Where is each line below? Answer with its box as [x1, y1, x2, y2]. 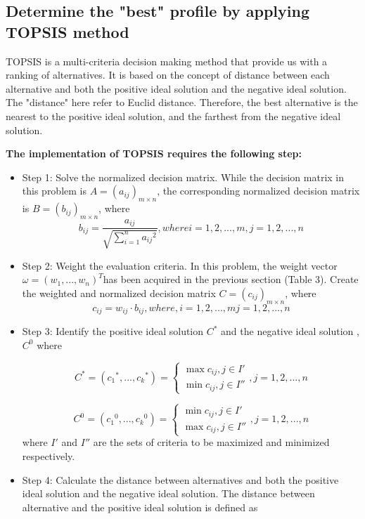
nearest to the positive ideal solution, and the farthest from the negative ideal [6, 108, 341, 123]
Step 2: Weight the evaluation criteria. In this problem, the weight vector [22, 258, 338, 272]
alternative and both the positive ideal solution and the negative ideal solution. [6, 81, 347, 96]
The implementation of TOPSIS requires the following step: [6, 146, 302, 161]
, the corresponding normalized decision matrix [157, 183, 360, 198]
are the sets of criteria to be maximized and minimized [93, 435, 330, 449]
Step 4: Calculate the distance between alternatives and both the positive [22, 472, 339, 487]
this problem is [22, 183, 87, 198]
